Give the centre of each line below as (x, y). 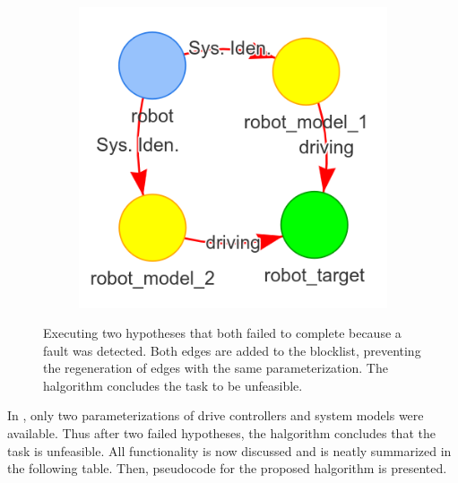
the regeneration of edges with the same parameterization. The (216, 368)
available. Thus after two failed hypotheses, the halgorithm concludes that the (221, 433)
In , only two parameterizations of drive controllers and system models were (216, 415)
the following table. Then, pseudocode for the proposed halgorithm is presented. (227, 468)
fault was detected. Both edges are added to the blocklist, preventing (232, 350)
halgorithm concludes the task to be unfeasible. (173, 385)
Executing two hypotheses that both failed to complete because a (222, 333)
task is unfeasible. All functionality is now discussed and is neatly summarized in (229, 450)
